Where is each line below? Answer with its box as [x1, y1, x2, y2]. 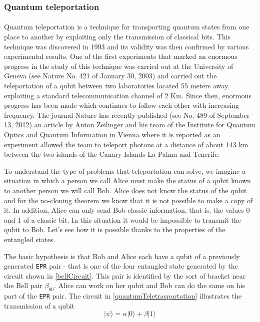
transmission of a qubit [4, 300, 75, 311]
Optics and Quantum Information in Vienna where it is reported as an [4, 129, 220, 139]
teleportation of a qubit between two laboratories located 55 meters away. [4, 80, 230, 90]
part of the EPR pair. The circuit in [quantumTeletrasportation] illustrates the [4, 291, 242, 301]
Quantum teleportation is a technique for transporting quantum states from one [4, 21, 249, 32]
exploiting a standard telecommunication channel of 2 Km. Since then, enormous [4, 90, 251, 100]
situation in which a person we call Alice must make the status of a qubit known [4, 175, 251, 186]
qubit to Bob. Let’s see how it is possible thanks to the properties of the [4, 224, 225, 235]
